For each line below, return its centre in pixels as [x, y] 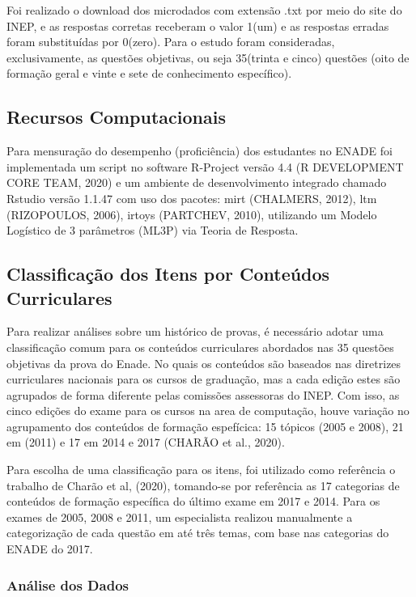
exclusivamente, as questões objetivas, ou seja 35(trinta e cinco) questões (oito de [208, 57]
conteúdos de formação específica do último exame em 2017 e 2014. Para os [193, 501]
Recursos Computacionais [116, 117]
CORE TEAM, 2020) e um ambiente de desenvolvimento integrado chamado [197, 182]
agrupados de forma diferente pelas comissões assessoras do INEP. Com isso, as [203, 394]
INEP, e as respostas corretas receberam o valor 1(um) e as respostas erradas [198, 25]
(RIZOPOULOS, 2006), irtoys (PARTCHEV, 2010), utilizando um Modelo [192, 214]
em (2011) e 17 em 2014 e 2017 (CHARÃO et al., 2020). [146, 442]
